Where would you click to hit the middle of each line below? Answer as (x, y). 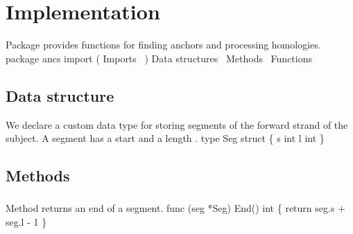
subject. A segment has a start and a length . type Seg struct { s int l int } (165, 138)
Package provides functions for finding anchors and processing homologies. (163, 45)
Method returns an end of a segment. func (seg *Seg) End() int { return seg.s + (175, 208)
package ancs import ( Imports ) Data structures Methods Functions (159, 58)
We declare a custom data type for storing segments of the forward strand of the (177, 124)
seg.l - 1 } (26, 222)
